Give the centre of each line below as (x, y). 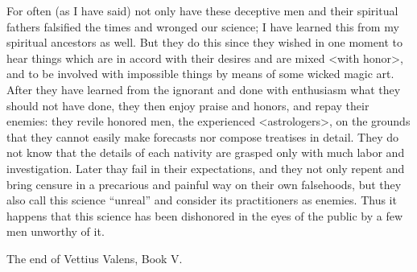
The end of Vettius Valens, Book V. (95, 258)
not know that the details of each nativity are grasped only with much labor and (206, 152)
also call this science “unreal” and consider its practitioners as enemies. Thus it (202, 200)
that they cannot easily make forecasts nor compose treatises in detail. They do (203, 136)
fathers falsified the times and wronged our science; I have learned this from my (203, 26)
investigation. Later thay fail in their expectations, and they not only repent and (206, 168)
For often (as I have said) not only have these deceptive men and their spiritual (202, 10)
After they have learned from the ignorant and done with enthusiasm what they (204, 89)
